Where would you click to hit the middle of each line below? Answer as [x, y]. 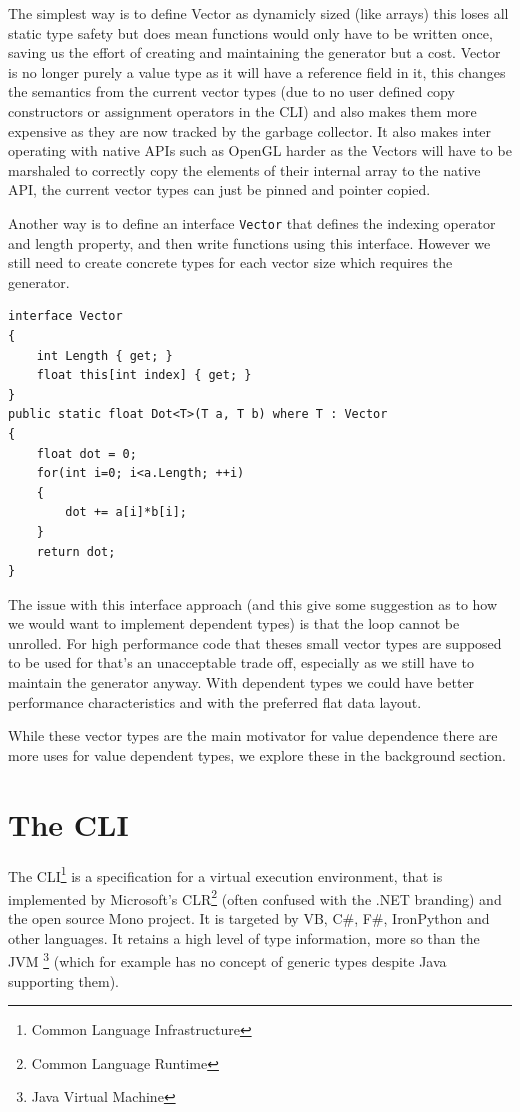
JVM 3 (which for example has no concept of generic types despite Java [227, 959]
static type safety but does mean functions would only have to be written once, [250, 32]
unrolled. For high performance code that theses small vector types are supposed [255, 642]
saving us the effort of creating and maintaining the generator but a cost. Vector [254, 52]
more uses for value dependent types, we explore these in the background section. [257, 754]
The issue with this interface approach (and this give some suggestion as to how [253, 603]
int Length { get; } [104, 355]
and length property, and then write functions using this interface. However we [249, 242]
